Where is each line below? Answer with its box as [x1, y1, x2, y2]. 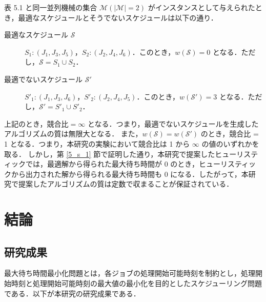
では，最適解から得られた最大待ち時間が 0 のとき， [25, 158, 199, 169]
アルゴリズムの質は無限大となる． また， [4, 128, 142, 139]
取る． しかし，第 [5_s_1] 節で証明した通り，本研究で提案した [4, 148, 215, 159]
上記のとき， [4, 118, 47, 129]
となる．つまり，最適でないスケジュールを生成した [87, 118, 259, 129]
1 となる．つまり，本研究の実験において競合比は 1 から [4, 138, 190, 149]
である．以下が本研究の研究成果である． [4, 288, 140, 298]
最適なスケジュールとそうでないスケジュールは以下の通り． [18, 12, 218, 23]
